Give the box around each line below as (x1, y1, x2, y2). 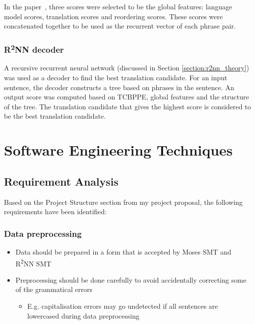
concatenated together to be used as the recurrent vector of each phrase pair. (4, 21, 236, 31)
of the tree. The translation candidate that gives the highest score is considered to (4, 101, 251, 111)
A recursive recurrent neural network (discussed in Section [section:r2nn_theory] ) (4, 63, 249, 73)
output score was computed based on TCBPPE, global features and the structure (4, 92, 249, 102)
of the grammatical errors (15, 284, 92, 294)
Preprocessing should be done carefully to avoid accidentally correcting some (15, 274, 247, 285)
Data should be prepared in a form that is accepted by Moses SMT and (15, 247, 231, 257)
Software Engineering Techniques (4, 140, 233, 160)
